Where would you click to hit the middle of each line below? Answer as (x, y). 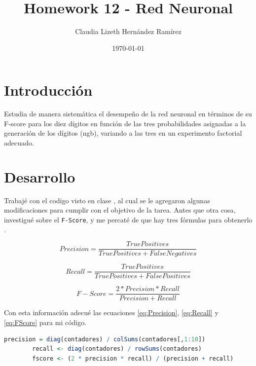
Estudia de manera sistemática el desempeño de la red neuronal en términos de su (128, 114)
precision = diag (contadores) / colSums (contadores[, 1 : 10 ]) (105, 339)
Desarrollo (40, 176)
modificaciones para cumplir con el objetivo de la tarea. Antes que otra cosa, (120, 210)
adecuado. (19, 143)
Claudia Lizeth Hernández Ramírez (128, 31)
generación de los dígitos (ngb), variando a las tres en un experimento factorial (123, 133)
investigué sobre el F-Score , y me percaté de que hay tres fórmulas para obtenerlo (128, 219)
